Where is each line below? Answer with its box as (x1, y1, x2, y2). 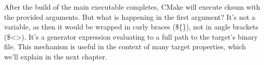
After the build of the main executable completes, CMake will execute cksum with (4, 2, 260, 12)
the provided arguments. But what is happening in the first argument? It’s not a (4, 11, 255, 22)
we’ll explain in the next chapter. (4, 51, 107, 61)
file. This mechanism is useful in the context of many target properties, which (4, 41, 246, 52)
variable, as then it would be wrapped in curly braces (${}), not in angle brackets (4, 21, 258, 32)
